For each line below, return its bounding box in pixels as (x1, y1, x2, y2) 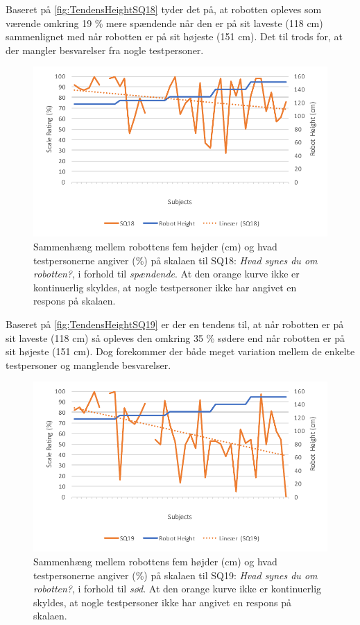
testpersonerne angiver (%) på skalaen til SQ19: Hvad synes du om (33, 567, 318, 582)
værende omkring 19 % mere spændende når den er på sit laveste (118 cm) (6, 15, 323, 30)
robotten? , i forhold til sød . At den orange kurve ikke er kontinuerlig (33, 581, 322, 596)
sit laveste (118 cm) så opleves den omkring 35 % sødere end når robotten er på (6, 330, 345, 345)
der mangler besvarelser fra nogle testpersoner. (6, 42, 204, 57)
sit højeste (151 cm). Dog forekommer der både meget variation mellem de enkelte (6, 344, 355, 359)
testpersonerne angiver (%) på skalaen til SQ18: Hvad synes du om (33, 252, 318, 267)
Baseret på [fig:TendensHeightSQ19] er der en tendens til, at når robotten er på (6, 316, 344, 331)
